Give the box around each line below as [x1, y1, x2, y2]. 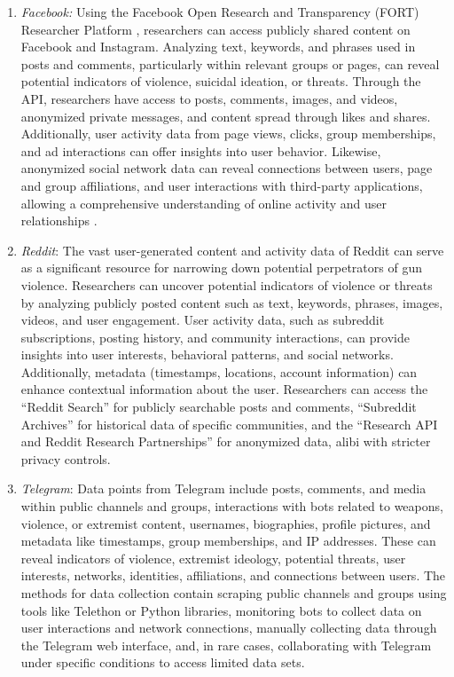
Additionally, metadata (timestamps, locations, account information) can [20, 362, 418, 381]
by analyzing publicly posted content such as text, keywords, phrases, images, [20, 293, 443, 311]
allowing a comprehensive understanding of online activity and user [20, 193, 387, 212]
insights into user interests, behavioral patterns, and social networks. [20, 345, 394, 364]
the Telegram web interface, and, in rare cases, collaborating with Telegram [20, 635, 432, 654]
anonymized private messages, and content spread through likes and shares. [20, 106, 431, 125]
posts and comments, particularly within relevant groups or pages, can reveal [20, 54, 440, 73]
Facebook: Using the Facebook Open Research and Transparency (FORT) [20, 3, 419, 20]
